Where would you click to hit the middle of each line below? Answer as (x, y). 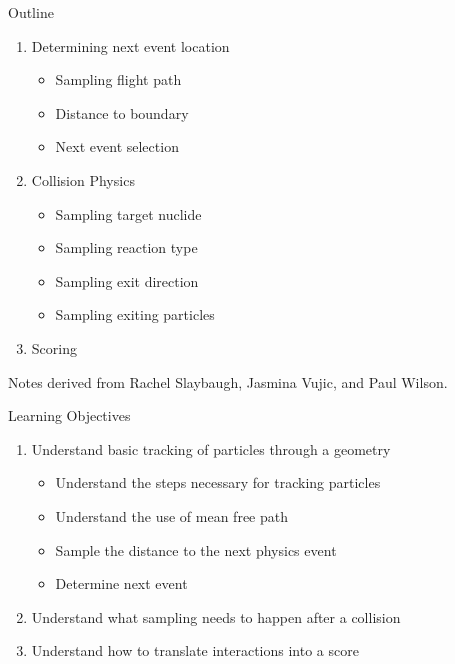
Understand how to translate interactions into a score (195, 650)
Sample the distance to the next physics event (196, 549)
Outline (31, 12)
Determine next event (121, 583)
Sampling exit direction (127, 280)
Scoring (54, 347)
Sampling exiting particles (135, 314)
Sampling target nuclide (128, 213)
